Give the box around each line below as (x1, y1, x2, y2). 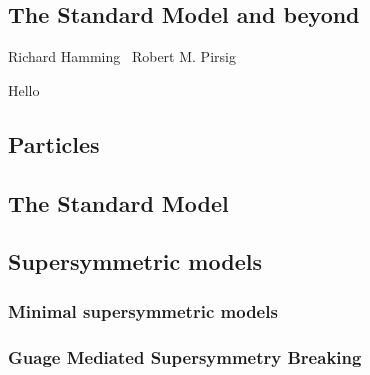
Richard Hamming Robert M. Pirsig (8, 46, 236, 67)
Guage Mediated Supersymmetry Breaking (8, 344, 362, 369)
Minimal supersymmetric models (8, 298, 278, 323)
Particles (8, 128, 100, 159)
